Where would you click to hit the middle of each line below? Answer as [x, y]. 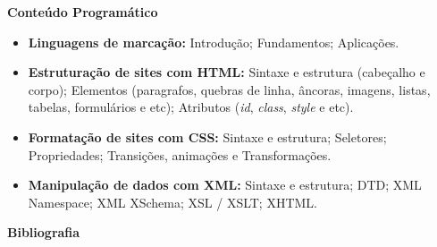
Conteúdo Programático [83, 12]
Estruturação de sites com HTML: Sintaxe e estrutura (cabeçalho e [227, 72]
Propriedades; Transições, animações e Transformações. [180, 154]
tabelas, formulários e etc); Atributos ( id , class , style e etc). [191, 107]
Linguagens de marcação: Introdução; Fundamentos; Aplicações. [214, 42]
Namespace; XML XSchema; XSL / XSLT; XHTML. [173, 202]
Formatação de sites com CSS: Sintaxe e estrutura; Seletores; [207, 136]
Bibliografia [44, 232]
